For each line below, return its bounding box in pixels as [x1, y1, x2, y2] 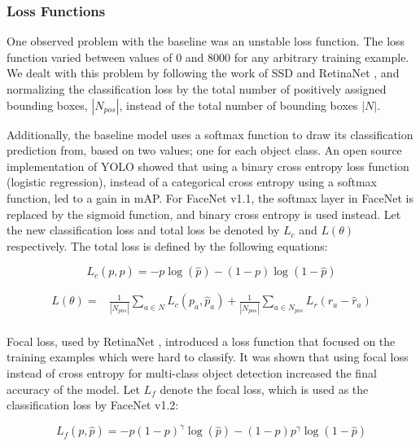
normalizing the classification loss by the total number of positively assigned [7, 81, 387, 97]
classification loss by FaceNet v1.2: [7, 396, 179, 413]
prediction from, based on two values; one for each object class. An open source [7, 142, 402, 159]
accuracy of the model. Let [7, 380, 140, 397]
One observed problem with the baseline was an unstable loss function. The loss [7, 33, 405, 50]
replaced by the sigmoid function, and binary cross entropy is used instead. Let [7, 205, 401, 222]
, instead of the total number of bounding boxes [119, 96, 358, 113]
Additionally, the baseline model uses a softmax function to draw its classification [7, 125, 413, 142]
